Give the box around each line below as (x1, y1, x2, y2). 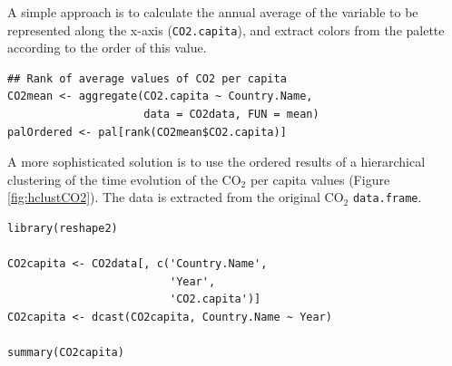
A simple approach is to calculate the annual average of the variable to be (7, 3, 418, 21)
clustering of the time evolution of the (7, 169, 218, 188)
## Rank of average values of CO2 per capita (7, 72, 287, 85)
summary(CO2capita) (7, 346, 124, 360)
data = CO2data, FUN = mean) (143, 108, 319, 121)
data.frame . (352, 188, 422, 207)
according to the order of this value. (7, 38, 207, 57)
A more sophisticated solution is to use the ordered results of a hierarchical (7, 152, 426, 171)
